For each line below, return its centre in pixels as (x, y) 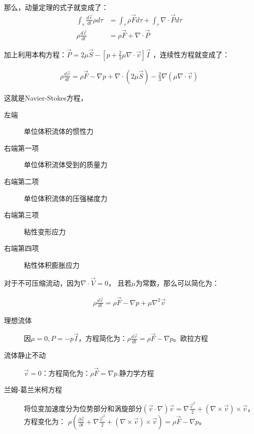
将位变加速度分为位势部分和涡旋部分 (83, 408)
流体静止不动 (25, 355)
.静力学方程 (135, 373)
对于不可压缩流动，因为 (42, 282)
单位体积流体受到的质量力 (66, 164)
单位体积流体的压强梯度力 (66, 198)
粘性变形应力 (45, 231)
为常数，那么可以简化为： (177, 282)
